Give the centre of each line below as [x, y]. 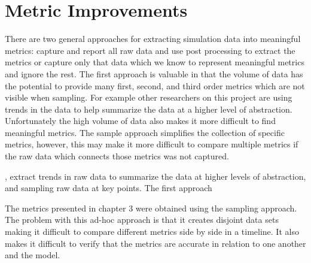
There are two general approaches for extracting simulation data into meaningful [153, 39]
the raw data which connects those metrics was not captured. [117, 156]
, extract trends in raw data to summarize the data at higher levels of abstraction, [155, 176]
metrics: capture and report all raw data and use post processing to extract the [150, 50]
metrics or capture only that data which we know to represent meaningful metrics [155, 62]
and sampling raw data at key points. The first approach [109, 188]
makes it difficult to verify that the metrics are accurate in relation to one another [155, 243]
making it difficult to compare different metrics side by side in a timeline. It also [152, 232]
